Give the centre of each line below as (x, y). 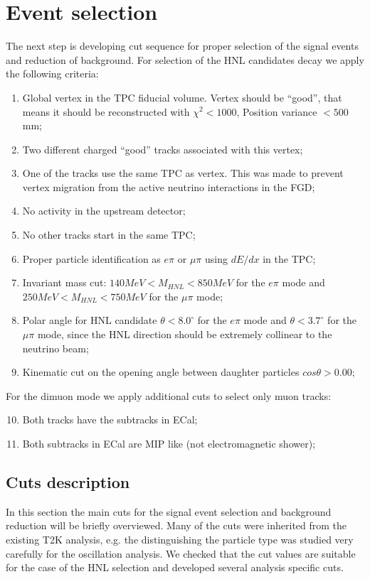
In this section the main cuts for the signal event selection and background (169, 511)
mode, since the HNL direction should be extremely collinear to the (185, 334)
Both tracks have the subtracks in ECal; (110, 420)
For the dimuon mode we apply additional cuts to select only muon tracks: (169, 395)
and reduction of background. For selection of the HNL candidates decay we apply (185, 59)
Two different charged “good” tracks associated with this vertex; (163, 149)
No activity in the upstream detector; (104, 211)
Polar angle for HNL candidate (90, 320)
